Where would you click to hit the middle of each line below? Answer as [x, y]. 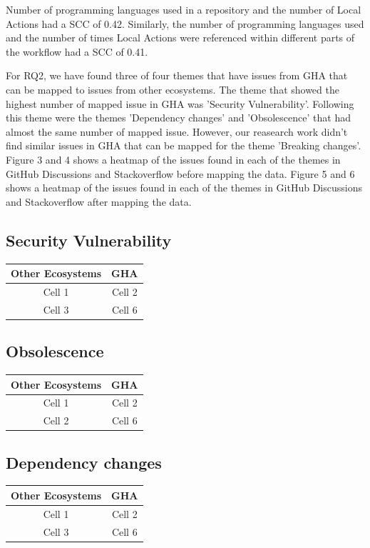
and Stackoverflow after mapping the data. [99, 201]
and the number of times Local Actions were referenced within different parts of [180, 38]
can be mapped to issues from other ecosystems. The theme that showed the [173, 89]
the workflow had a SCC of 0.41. [77, 51]
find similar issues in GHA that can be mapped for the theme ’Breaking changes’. [184, 145]
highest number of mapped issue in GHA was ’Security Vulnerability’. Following [180, 103]
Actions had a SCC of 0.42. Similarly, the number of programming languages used [185, 23]
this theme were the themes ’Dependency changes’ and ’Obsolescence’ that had [178, 118]
